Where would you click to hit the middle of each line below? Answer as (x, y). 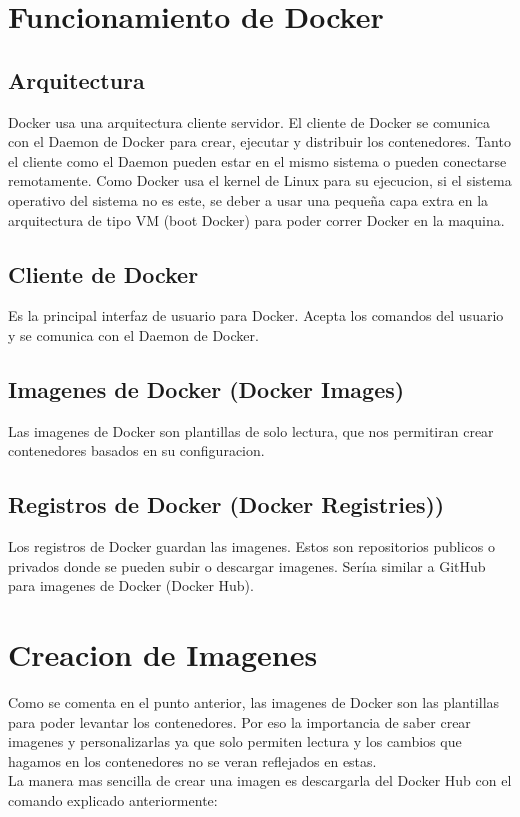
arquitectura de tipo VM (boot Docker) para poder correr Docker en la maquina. (256, 219)
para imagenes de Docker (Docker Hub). (131, 585)
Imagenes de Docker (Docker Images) (206, 388)
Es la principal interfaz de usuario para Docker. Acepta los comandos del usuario (256, 315)
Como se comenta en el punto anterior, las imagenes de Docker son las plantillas (254, 702)
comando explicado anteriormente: (113, 800)
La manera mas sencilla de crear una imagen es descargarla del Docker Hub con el (260, 780)
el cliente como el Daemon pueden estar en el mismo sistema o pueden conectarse (257, 160)
